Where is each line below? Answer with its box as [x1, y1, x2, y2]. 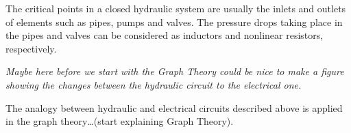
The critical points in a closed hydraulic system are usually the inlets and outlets [5, 1, 346, 15]
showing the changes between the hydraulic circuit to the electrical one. [5, 77, 302, 91]
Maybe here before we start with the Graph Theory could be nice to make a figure [5, 64, 344, 78]
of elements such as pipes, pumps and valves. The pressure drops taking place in [5, 14, 343, 29]
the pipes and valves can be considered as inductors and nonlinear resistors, [5, 28, 324, 42]
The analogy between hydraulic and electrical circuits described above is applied [5, 100, 343, 115]
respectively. [5, 41, 57, 55]
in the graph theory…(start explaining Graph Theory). [5, 114, 234, 128]
